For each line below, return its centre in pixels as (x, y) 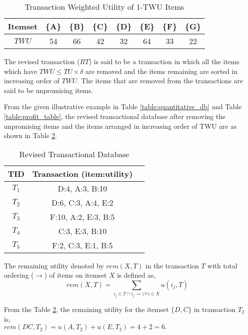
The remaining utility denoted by (54, 265)
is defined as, (136, 275)
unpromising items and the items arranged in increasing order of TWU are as (120, 126)
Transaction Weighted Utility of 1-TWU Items (104, 7)
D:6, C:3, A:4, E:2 (83, 202)
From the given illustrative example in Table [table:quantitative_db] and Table (123, 107)
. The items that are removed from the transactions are (160, 81)
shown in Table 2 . (31, 135)
